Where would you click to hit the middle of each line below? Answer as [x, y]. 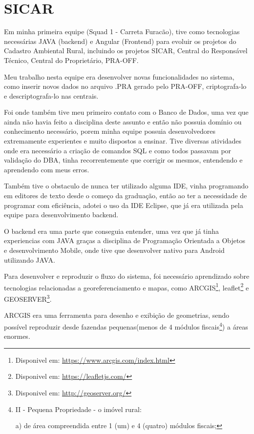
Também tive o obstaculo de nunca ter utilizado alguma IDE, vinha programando [126, 186]
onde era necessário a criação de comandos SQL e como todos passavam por [118, 150]
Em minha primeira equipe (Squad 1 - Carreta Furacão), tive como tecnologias [122, 31]
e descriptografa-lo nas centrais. [51, 95]
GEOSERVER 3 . [28, 298]
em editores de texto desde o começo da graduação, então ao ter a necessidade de [126, 196]
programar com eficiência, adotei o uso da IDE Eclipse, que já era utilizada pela [124, 205]
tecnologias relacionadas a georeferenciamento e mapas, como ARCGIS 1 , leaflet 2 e [127, 287]
